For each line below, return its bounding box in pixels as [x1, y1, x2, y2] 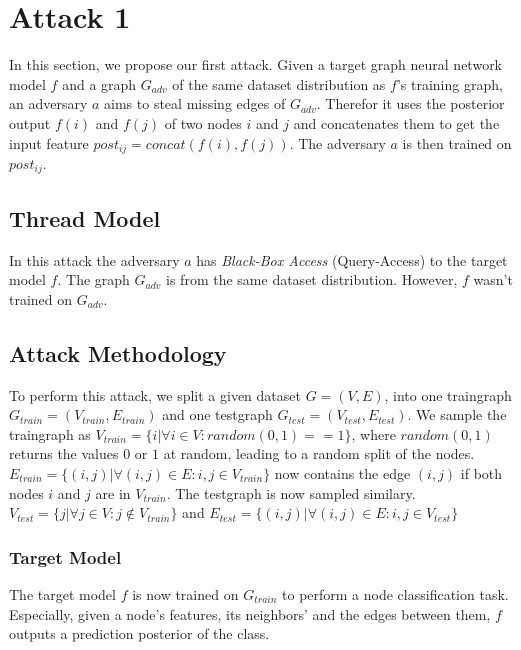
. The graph [57, 269, 130, 290]
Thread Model [9, 202, 161, 233]
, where [351, 423, 396, 444]
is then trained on [402, 132, 512, 153]
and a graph [62, 73, 137, 94]
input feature [9, 132, 89, 153]
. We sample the [407, 404, 507, 425]
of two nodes [164, 112, 242, 133]
